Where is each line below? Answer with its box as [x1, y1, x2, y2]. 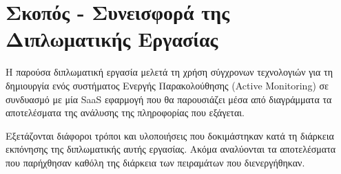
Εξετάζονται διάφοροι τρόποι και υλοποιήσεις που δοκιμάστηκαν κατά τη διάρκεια [6, 128, 334, 142]
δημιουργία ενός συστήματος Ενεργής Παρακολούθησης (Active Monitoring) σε [6, 78, 329, 92]
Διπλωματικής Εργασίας [6, 25, 218, 53]
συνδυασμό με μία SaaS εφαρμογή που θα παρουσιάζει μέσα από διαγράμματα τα [6, 91, 332, 106]
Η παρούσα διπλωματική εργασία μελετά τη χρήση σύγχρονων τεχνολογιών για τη [6, 65, 333, 79]
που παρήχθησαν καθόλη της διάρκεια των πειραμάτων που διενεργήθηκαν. [6, 155, 305, 169]
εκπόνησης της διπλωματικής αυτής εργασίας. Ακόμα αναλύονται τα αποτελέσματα [6, 142, 336, 156]
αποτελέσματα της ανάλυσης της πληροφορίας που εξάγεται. [6, 105, 245, 120]
